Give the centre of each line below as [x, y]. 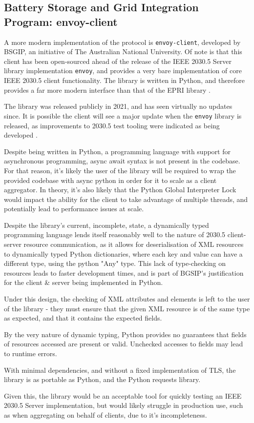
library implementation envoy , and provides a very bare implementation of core [123, 70]
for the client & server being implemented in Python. [84, 282]
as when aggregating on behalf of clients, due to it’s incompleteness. [106, 414]
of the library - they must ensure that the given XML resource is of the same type [127, 308]
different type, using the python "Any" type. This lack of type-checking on [115, 263]
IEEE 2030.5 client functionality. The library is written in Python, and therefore [125, 80]
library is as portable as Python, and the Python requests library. [102, 379]
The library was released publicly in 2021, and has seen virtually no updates [118, 106]
